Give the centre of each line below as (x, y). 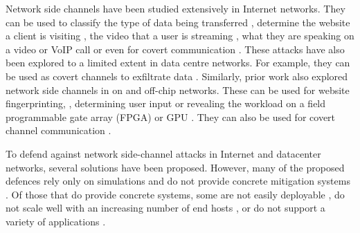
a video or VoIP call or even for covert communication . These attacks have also (175, 49)
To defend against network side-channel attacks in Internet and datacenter (163, 153)
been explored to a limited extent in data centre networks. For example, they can (178, 63)
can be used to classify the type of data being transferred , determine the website (178, 22)
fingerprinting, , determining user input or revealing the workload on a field (166, 103)
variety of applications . (56, 221)
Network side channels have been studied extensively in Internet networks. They (175, 8)
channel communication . (58, 130)
